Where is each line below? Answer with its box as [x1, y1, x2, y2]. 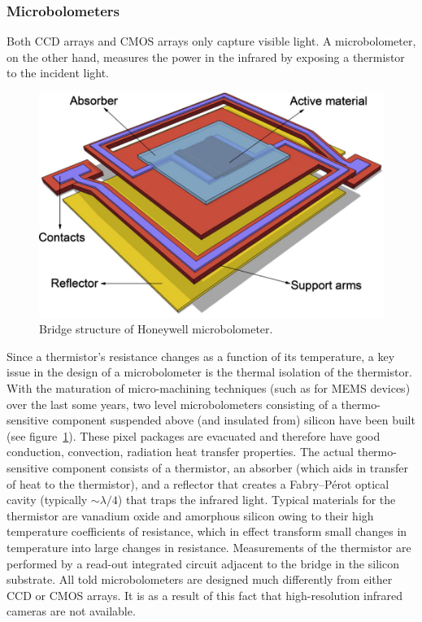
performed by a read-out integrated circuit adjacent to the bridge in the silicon [7, 555, 399, 572]
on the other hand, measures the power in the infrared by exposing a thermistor [7, 48, 405, 65]
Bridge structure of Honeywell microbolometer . [39, 320, 273, 337]
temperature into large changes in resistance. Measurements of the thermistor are [7, 538, 411, 555]
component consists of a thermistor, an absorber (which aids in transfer [52, 459, 409, 476]
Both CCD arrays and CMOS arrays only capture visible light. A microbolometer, [7, 33, 416, 50]
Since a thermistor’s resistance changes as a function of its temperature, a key [7, 347, 395, 364]
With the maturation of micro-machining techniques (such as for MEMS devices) [7, 379, 411, 396]
